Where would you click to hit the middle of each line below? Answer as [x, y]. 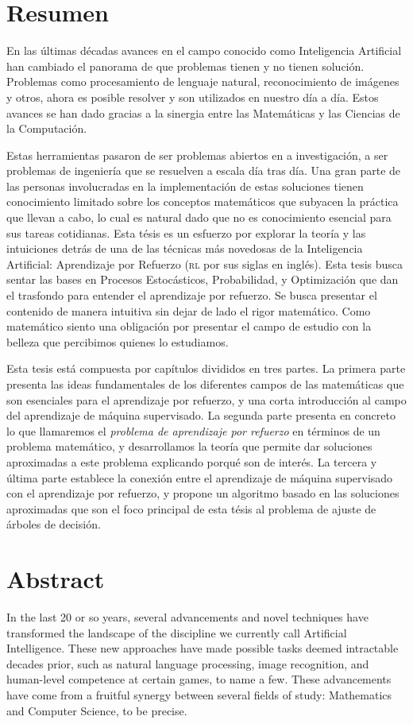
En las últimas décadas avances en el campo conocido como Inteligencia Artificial [204, 50]
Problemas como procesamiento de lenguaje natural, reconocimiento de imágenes [203, 81]
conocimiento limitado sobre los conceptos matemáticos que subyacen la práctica [203, 201]
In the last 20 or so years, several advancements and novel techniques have [187, 617]
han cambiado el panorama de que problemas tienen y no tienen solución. [185, 66]
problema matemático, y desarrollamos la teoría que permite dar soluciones [189, 446]
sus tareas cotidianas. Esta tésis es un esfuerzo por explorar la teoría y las [186, 232]
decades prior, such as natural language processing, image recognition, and [188, 663]
